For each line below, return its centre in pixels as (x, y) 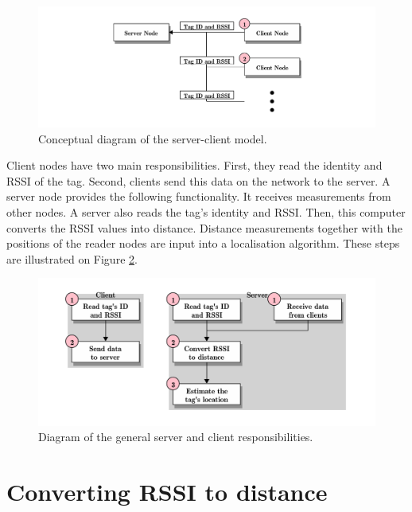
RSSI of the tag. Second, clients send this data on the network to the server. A (198, 180)
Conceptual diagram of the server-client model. (153, 138)
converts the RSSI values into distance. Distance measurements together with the (204, 227)
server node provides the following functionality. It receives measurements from (199, 196)
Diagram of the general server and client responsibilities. (176, 437)
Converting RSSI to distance (167, 492)
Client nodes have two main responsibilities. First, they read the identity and (194, 165)
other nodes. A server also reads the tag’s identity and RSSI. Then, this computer (206, 211)
